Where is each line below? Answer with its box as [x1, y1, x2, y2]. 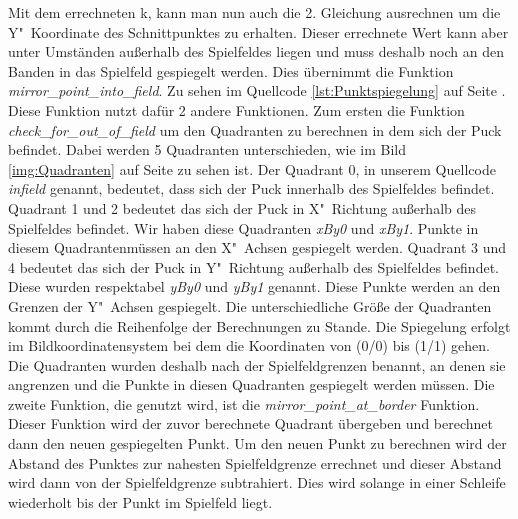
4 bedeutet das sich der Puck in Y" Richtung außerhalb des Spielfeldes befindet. [8, 256, 499, 277]
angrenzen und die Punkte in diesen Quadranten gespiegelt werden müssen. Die [8, 374, 495, 395]
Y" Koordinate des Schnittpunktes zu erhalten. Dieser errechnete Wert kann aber [8, 21, 509, 42]
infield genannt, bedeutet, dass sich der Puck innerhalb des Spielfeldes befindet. [8, 178, 495, 199]
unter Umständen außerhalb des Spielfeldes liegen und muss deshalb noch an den [8, 41, 505, 62]
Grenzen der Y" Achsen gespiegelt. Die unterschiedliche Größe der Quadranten [8, 295, 492, 316]
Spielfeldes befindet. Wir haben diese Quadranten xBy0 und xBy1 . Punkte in [8, 217, 479, 238]
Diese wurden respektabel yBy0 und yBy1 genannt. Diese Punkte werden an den [8, 276, 501, 297]
